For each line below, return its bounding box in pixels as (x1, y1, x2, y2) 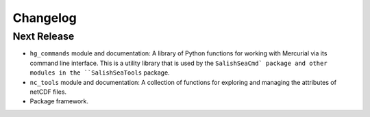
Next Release (12, 30, 75, 42)
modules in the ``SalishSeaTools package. (29, 68, 171, 77)
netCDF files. (29, 88, 67, 96)
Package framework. (29, 97, 89, 105)
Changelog (12, 10, 77, 25)
